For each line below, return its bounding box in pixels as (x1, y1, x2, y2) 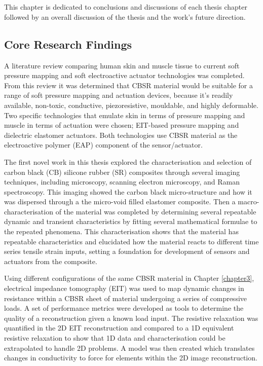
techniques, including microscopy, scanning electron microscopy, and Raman (4, 176, 240, 187)
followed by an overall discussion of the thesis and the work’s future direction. (4, 11, 246, 22)
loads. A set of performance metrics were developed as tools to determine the (4, 303, 244, 313)
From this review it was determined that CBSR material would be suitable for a (4, 80, 253, 90)
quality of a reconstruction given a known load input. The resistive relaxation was (4, 312, 258, 323)
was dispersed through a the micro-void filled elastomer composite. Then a (4, 196, 236, 207)
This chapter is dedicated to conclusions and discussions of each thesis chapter (4, 2, 247, 12)
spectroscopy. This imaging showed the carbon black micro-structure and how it (4, 186, 252, 197)
